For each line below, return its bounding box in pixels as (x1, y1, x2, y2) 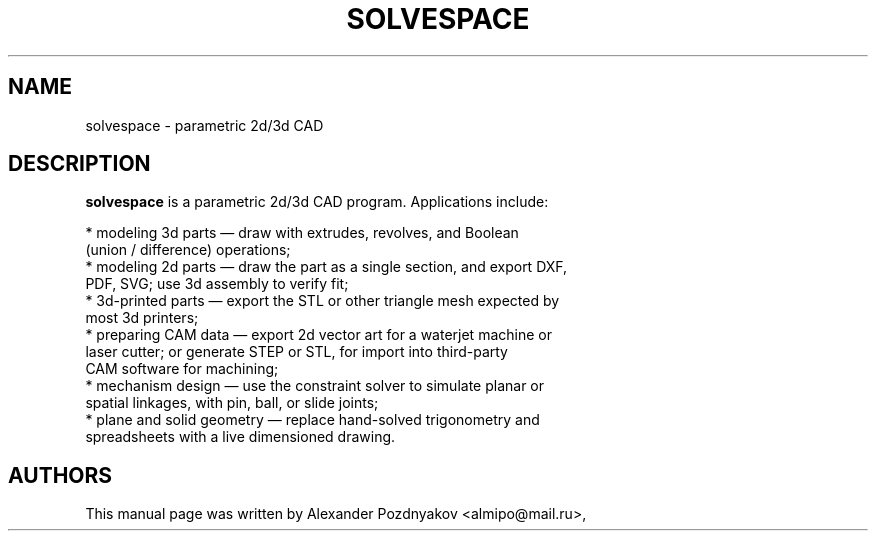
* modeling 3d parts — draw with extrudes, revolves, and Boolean (85, 224, 519, 242)
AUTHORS (8, 462, 113, 488)
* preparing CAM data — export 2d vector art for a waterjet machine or (85, 326, 552, 344)
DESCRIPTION (8, 151, 151, 177)
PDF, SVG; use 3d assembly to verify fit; (85, 275, 349, 293)
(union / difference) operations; (85, 241, 291, 259)
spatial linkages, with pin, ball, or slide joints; (85, 394, 379, 412)
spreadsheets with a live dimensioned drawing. (85, 428, 396, 446)
